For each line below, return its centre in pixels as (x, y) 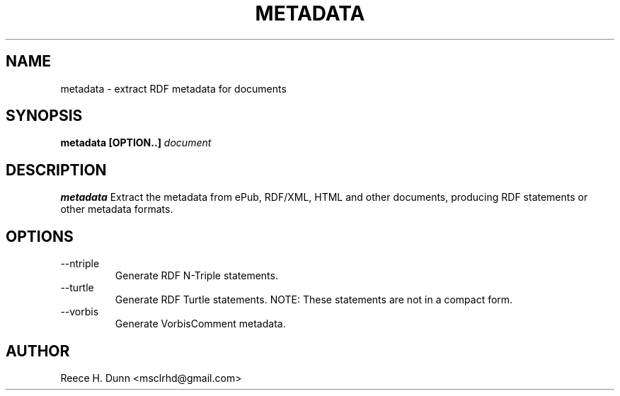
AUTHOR (38, 351)
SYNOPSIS (44, 116)
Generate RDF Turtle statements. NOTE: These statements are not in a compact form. (314, 300)
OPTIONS (40, 236)
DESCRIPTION (56, 170)
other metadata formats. (117, 209)
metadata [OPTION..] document (136, 143)
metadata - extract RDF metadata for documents (173, 88)
